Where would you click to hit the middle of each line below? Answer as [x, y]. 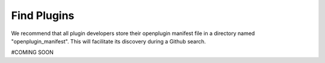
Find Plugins [43, 15]
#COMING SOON [32, 52]
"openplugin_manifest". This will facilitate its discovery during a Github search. [109, 41]
